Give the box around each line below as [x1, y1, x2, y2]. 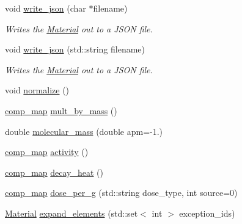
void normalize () [5, 84, 70, 96]
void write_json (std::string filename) [5, 43, 145, 56]
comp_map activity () [5, 145, 89, 158]
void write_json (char [5, 2, 86, 14]
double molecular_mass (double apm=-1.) [5, 125, 163, 137]
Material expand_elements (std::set [5, 206, 138, 219]
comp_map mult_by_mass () [5, 104, 117, 117]
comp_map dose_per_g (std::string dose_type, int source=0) [5, 186, 238, 199]
